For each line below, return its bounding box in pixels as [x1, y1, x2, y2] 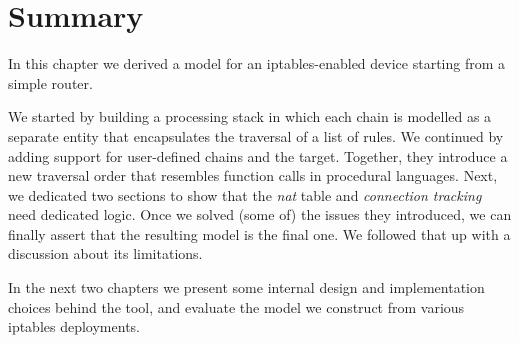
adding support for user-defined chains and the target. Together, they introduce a [8, 145, 508, 166]
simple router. [8, 72, 93, 93]
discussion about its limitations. [8, 243, 203, 264]
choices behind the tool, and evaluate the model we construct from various [8, 296, 465, 317]
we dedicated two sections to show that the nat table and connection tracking [8, 184, 482, 205]
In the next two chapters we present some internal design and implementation [8, 277, 485, 298]
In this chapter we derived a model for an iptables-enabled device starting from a [8, 53, 506, 74]
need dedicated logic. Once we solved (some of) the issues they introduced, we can [8, 204, 512, 225]
